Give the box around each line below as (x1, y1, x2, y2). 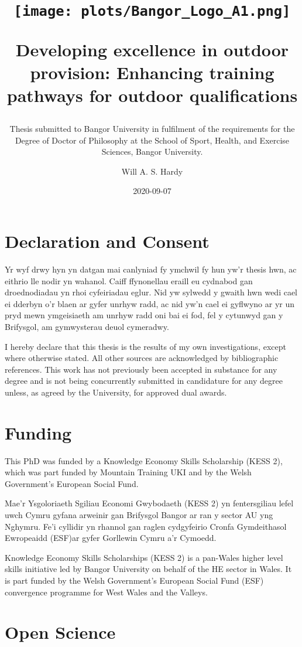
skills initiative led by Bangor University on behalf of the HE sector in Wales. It (5, 563, 292, 575)
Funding (5, 420, 72, 444)
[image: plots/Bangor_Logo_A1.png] (13, 3, 291, 20)
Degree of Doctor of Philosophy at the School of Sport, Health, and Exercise (15, 134, 290, 146)
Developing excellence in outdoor (15, 37, 289, 61)
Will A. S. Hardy (121, 165, 183, 177)
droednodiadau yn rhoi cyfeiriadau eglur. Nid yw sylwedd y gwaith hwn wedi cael (5, 286, 298, 298)
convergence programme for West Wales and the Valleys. (5, 585, 208, 598)
